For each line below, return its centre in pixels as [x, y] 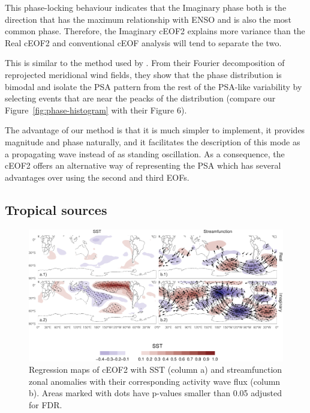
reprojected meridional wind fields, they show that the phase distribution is [143, 74]
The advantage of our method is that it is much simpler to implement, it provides [155, 130]
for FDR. [46, 404]
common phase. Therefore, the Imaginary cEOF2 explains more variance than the [155, 31]
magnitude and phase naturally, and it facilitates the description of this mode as [153, 141]
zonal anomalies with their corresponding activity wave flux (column [155, 381]
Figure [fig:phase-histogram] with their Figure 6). [96, 110]
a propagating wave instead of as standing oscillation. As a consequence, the [145, 153]
